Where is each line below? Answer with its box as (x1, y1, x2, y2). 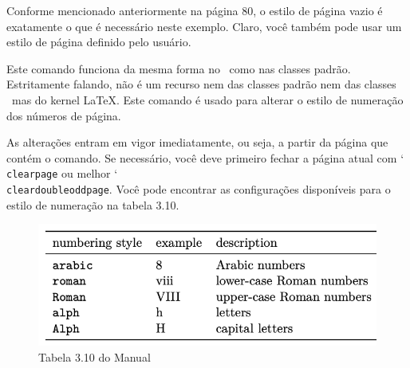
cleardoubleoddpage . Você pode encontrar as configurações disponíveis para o (6, 181, 391, 197)
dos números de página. (6, 107, 121, 123)
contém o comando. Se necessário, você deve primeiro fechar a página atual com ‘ (6, 149, 404, 166)
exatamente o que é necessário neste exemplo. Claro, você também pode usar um (6, 18, 402, 34)
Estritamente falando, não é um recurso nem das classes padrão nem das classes (6, 76, 396, 92)
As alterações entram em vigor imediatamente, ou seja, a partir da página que (6, 134, 388, 151)
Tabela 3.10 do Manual (38, 349, 151, 366)
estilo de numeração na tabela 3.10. (6, 196, 179, 213)
